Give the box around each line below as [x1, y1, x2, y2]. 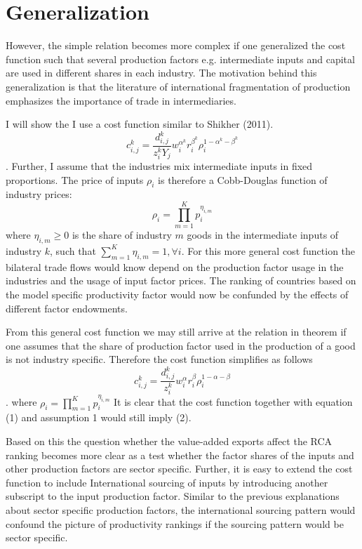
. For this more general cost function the [181, 243, 356, 258]
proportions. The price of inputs [6, 172, 144, 187]
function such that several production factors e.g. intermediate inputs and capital [6, 51, 355, 66]
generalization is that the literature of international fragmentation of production [6, 79, 351, 93]
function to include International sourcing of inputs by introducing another [6, 475, 328, 489]
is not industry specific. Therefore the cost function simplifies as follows [6, 352, 313, 366]
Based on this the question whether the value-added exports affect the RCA [6, 434, 333, 449]
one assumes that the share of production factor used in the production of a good [6, 338, 356, 352]
